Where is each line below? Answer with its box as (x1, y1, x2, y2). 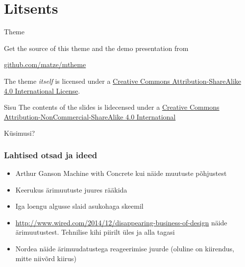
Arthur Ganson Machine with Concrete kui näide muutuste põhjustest (15, 168, 227, 178)
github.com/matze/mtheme (4, 59, 86, 70)
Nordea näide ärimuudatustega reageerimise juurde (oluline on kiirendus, (15, 243, 234, 254)
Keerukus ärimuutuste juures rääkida (15, 184, 127, 194)
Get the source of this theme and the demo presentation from (4, 43, 189, 53)
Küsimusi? (4, 128, 35, 138)
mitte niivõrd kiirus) (15, 253, 77, 263)
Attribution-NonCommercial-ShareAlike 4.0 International (4, 111, 176, 121)
